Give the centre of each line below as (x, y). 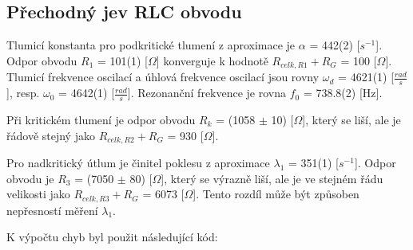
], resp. (23, 93)
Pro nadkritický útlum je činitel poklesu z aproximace (138, 162)
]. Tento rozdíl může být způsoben (276, 194)
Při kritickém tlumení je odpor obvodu (101, 119)
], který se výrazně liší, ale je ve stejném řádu (272, 178)
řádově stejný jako (51, 135)
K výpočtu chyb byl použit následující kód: (112, 237)
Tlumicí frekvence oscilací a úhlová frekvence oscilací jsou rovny (163, 77)
